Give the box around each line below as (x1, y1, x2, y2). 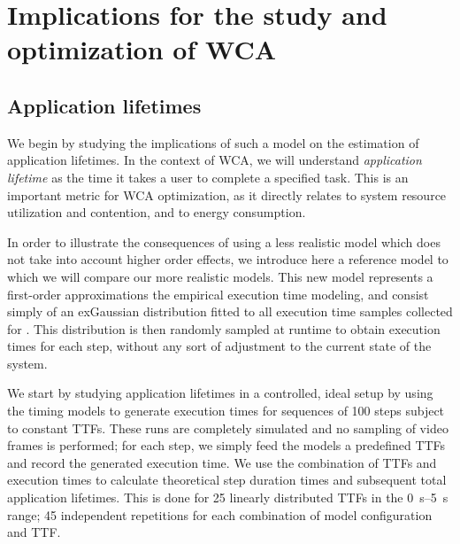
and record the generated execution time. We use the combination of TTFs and (7, 453, 437, 471)
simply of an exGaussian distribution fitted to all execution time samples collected (7, 302, 453, 321)
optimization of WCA (7, 31, 276, 67)
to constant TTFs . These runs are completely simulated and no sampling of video (7, 418, 448, 437)
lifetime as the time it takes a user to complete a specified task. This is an (7, 167, 409, 186)
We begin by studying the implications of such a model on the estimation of (7, 133, 419, 152)
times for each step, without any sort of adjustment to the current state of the (7, 337, 432, 355)
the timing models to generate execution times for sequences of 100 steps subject (7, 401, 445, 420)
